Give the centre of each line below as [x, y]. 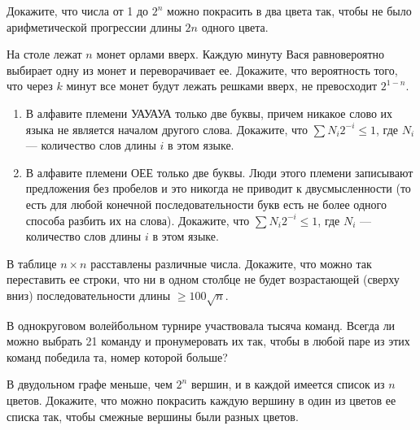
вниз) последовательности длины [89, 295]
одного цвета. [235, 26]
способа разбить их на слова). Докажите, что [138, 220]
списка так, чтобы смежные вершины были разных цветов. [153, 416]
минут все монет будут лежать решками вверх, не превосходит [222, 86]
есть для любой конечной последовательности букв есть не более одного [206, 204]
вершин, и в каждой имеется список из [288, 384]
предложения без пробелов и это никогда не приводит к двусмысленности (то [218, 188]
